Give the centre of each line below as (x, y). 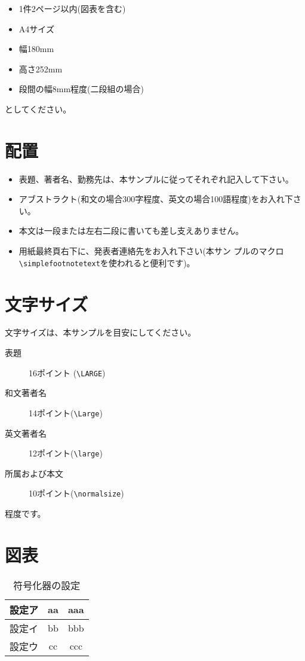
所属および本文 (34, 473)
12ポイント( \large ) (66, 453)
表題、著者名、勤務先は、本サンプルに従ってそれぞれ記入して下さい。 (156, 179)
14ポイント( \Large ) (66, 412)
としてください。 (38, 109)
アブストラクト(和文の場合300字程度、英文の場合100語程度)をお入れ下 (156, 199)
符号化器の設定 (47, 585)
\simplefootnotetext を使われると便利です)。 (107, 262)
